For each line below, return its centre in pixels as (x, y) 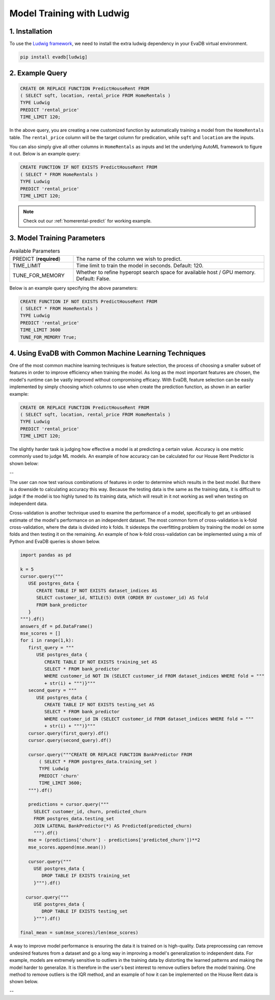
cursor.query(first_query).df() (68, 733)
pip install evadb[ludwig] (54, 57)
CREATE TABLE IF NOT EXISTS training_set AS (101, 662)
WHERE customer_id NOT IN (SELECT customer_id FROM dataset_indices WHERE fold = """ (154, 676)
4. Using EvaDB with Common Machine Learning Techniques (108, 353)
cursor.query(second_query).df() (70, 740)
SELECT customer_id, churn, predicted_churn (90, 812)
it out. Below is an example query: (45, 154)
